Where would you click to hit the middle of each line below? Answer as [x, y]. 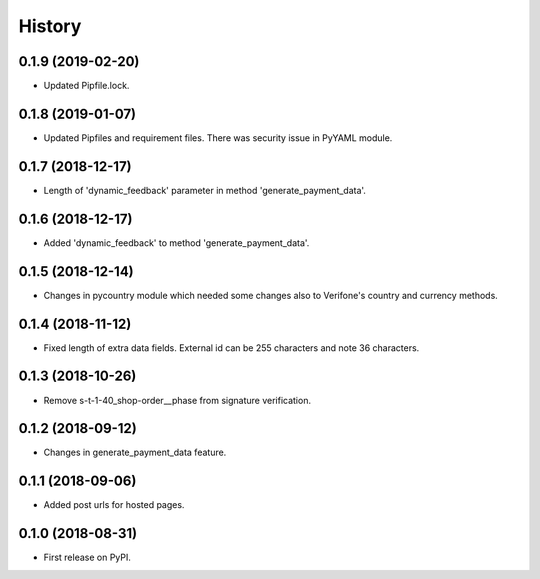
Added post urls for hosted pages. [114, 505]
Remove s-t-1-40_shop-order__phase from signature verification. [177, 400]
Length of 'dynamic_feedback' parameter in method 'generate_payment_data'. [205, 190]
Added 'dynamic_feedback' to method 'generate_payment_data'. [176, 242]
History [50, 26]
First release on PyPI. [87, 557]
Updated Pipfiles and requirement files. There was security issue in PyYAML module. [218, 137]
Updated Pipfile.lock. [86, 86]
